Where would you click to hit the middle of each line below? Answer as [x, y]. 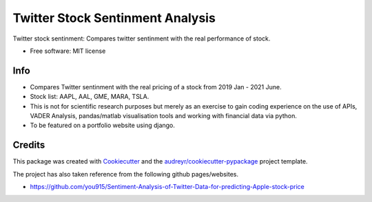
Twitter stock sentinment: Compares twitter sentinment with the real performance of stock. [142, 38]
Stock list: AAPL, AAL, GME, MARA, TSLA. [90, 97]
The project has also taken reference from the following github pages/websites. [126, 174]
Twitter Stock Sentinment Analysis [114, 18]
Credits [29, 145]
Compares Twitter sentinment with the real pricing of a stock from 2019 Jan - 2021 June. [156, 87]
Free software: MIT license [68, 51]
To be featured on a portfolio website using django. [103, 125]
